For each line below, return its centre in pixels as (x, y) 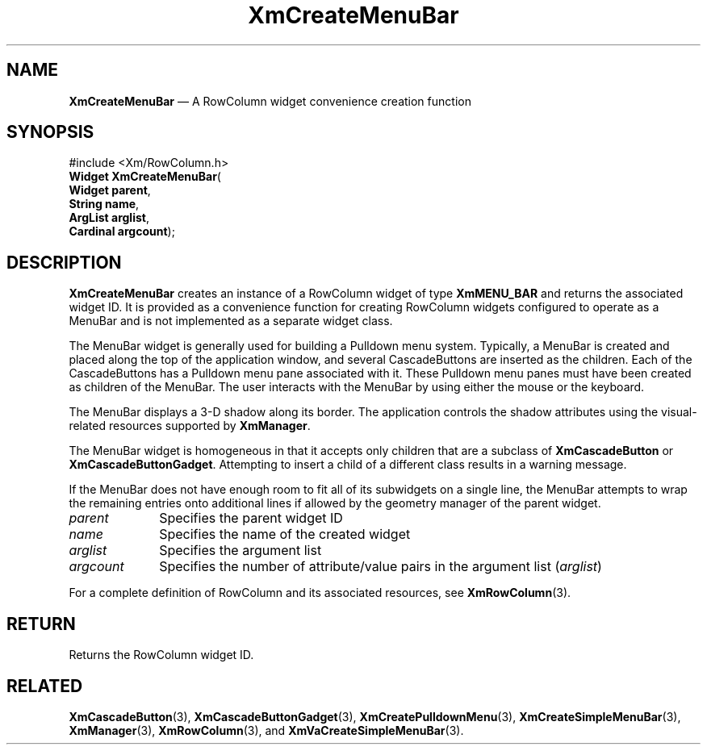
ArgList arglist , (109, 218)
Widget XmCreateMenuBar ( (145, 177)
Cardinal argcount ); (122, 232)
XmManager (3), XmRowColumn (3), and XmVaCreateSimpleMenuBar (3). (266, 730)
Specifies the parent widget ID (251, 518)
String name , (104, 204)
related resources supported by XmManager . (190, 426)
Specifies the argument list (241, 551)
